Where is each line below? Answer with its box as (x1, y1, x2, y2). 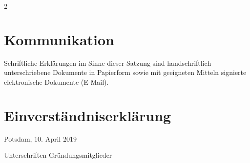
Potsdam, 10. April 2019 (4, 133, 77, 144)
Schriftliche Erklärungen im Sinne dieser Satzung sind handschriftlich (4, 57, 211, 68)
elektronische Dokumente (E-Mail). (4, 76, 109, 87)
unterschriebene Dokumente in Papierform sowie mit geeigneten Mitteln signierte (4, 67, 247, 77)
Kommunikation (4, 29, 114, 49)
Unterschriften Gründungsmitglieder (4, 150, 112, 160)
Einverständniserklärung (4, 105, 171, 125)
